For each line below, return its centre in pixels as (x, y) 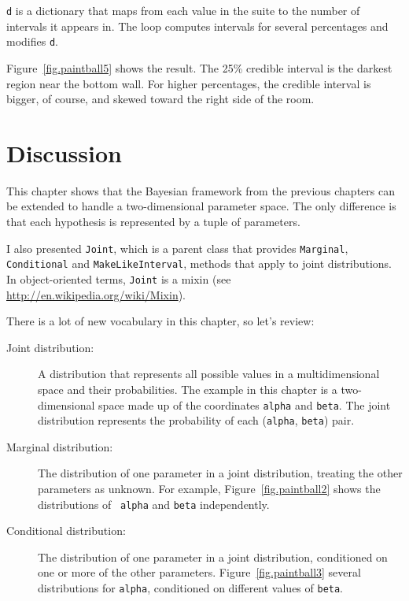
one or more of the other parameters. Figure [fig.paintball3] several (199, 572)
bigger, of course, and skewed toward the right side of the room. (160, 99)
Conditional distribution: (66, 531)
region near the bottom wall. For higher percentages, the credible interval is (189, 83)
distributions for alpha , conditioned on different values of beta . (191, 588)
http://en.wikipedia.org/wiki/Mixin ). (96, 294)
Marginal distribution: (60, 446)
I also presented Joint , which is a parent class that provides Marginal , (177, 248)
